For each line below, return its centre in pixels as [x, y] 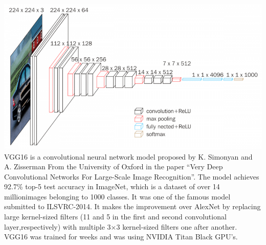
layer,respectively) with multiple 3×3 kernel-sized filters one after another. [121, 226]
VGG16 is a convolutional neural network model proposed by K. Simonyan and [128, 156]
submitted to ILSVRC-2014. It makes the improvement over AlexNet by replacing [132, 206]
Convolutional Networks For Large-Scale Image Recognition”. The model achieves [132, 176]
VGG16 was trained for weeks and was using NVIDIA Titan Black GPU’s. [121, 237]
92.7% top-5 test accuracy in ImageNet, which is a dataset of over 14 [112, 186]
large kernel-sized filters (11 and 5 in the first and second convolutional [115, 217]
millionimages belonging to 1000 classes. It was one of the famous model [117, 196]
